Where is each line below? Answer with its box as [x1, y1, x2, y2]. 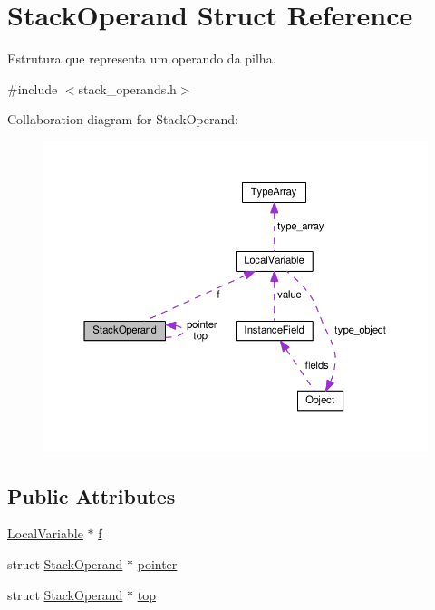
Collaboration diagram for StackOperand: [7, 110, 238, 129]
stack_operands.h [78, 79, 177, 98]
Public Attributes [7, 481, 176, 509]
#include [7, 79, 58, 98]
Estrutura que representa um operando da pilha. [7, 49, 276, 68]
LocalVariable [7, 524, 83, 543]
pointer [137, 554, 178, 573]
